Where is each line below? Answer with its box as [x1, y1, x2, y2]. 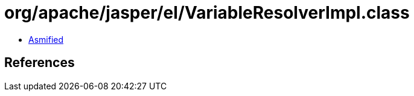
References [4, 55, 75, 71]
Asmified [28, 34, 64, 45]
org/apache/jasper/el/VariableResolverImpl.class [4, 2, 410, 23]
